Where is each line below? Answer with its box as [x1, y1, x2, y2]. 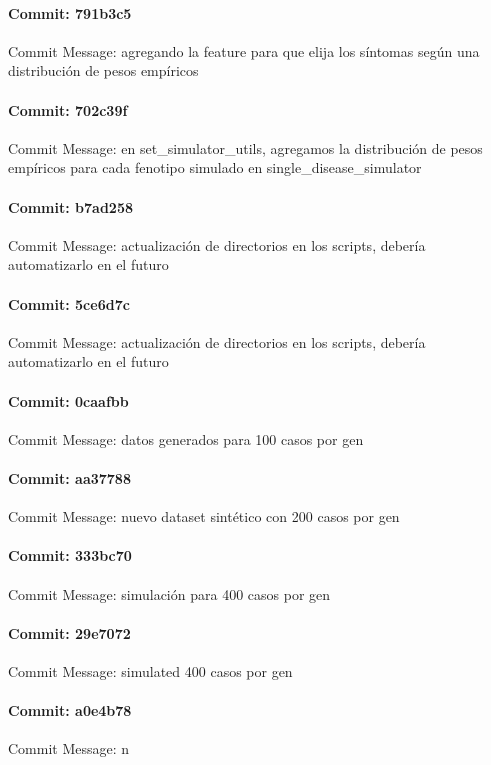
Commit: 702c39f [8, 99, 128, 120]
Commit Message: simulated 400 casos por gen [8, 660, 293, 681]
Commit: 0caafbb [8, 390, 129, 411]
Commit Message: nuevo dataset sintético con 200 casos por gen [8, 506, 400, 527]
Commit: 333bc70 [8, 545, 132, 566]
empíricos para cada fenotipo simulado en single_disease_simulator [8, 157, 422, 178]
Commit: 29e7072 [8, 622, 131, 643]
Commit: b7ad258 [8, 196, 133, 217]
